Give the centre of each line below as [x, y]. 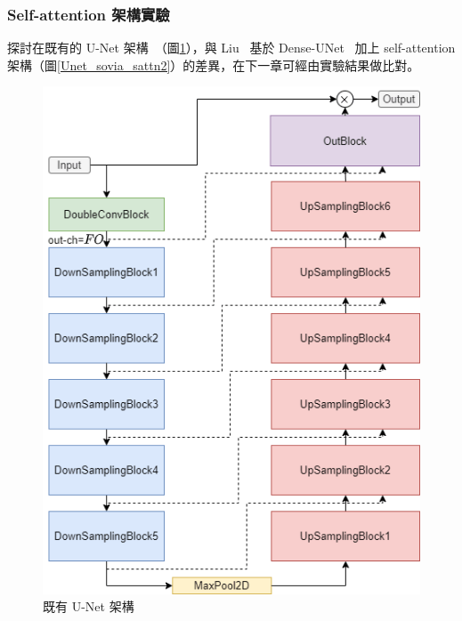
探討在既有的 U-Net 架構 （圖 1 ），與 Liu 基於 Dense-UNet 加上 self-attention [231, 48]
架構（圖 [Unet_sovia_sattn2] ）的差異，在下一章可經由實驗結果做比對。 [214, 65]
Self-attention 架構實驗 [89, 14]
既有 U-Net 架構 [89, 606]
